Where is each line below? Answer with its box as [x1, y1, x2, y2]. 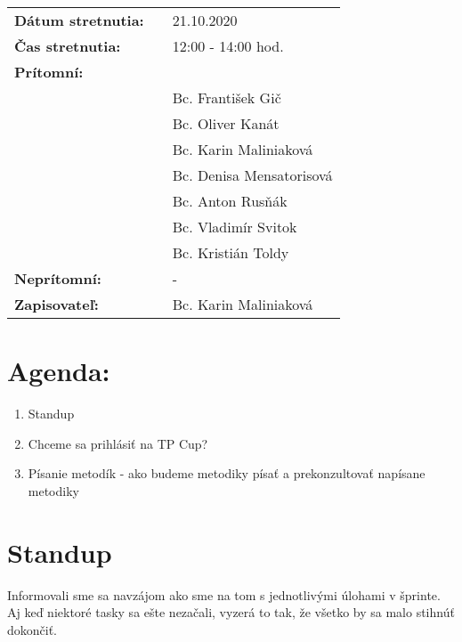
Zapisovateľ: [14, 294, 99, 314]
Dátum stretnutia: [14, 10, 144, 30]
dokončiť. [7, 620, 58, 638]
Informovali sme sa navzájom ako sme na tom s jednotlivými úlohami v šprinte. [7, 585, 441, 604]
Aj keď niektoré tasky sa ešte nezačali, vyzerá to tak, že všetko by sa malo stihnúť [7, 603, 455, 622]
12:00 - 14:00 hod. [172, 36, 284, 56]
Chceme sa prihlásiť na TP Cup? [28, 434, 208, 452]
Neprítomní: [14, 268, 101, 288]
